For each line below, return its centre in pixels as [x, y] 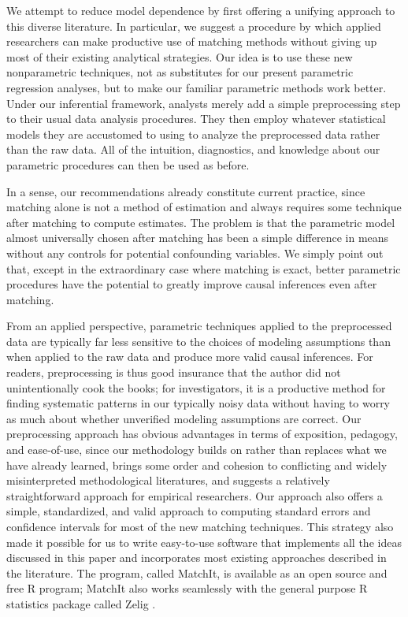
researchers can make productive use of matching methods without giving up [192, 41]
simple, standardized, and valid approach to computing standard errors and [189, 511]
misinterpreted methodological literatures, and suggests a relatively [168, 480]
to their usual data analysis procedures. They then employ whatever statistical [196, 119]
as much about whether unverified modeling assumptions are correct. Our [184, 418]
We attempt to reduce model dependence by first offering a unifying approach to [201, 10]
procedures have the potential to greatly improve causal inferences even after [192, 284]
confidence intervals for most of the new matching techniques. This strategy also [200, 526]
